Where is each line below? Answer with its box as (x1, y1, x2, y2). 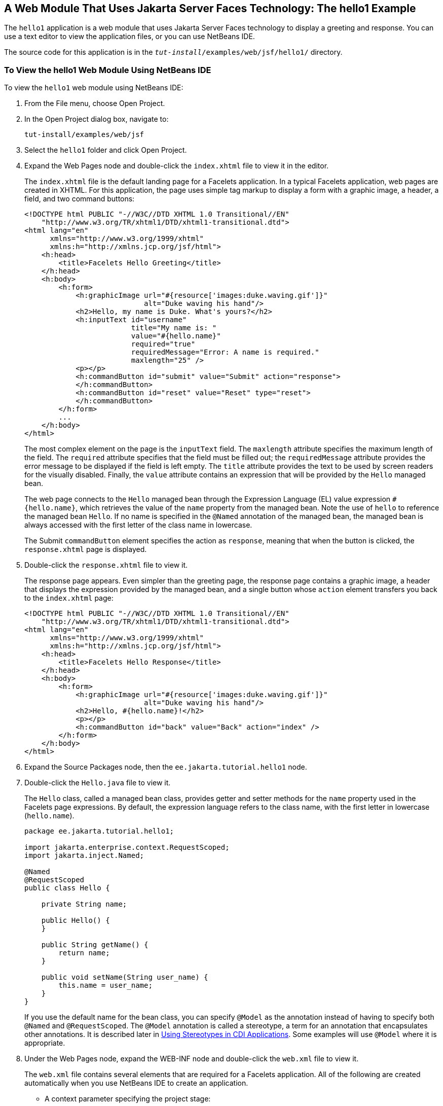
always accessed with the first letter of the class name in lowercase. (24, 521, 252, 530)
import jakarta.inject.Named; (24, 851, 144, 860)
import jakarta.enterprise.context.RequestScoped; (24, 843, 230, 852)
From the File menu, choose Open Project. (24, 99, 165, 108)
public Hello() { (41, 916, 110, 925)
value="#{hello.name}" (131, 332, 221, 340)
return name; (58, 949, 110, 957)
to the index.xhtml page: (24, 594, 114, 603)
